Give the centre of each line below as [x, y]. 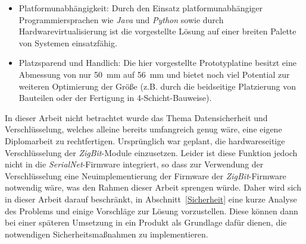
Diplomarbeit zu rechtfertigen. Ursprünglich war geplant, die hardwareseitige [145, 140]
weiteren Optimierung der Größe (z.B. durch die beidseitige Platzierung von [157, 86]
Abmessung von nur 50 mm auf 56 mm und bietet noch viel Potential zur [154, 74]
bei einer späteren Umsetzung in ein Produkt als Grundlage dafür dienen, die [146, 222]
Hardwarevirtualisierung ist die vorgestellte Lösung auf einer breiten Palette [157, 31]
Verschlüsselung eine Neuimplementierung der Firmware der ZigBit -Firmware [146, 175]
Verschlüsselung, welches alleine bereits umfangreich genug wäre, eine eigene [143, 129]
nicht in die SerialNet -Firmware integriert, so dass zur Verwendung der [134, 164]
